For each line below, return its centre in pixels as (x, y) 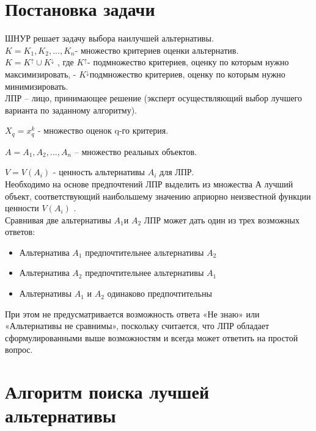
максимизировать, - (41, 74)
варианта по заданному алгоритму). (71, 110)
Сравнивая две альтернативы (58, 219)
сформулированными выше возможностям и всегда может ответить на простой (152, 337)
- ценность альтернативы (99, 172)
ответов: (20, 232)
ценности (22, 208)
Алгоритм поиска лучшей (107, 392)
